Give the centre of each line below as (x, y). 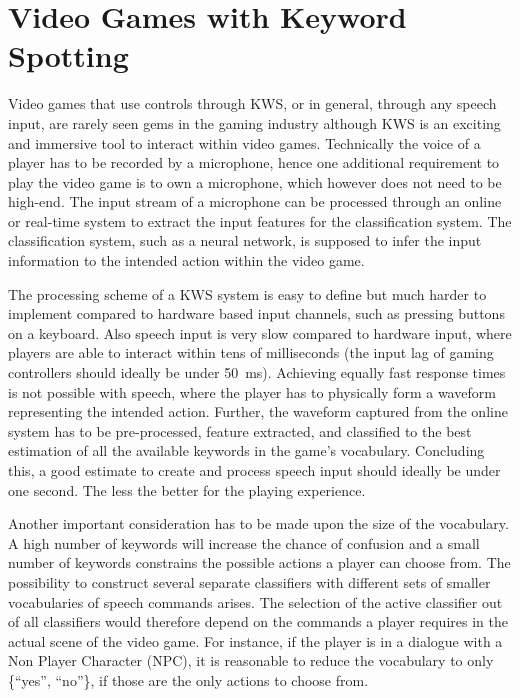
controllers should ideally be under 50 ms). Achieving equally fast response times (257, 372)
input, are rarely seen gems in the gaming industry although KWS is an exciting (254, 122)
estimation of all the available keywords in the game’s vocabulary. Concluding (246, 450)
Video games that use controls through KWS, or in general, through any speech (252, 103)
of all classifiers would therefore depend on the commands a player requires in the (258, 621)
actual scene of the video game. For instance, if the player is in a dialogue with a (255, 640)
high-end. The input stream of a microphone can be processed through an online (255, 201)
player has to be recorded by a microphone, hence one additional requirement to (254, 162)
